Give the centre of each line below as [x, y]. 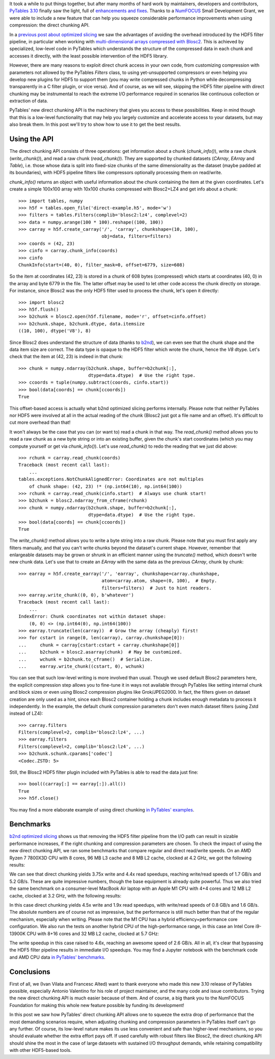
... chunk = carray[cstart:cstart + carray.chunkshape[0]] [99, 645]
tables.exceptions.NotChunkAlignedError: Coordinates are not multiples [111, 479]
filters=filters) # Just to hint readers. [157, 588]
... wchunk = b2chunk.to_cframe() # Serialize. [86, 659]
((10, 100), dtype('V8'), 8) [55, 331]
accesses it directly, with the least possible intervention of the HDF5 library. [89, 56]
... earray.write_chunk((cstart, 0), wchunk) [82, 666]
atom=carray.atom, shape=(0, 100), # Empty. [159, 581]
